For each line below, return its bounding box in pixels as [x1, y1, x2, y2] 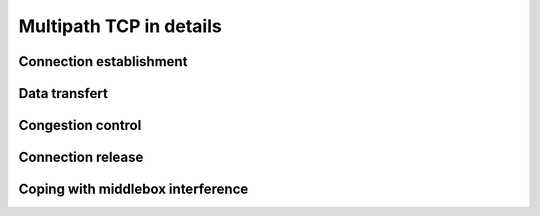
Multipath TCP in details [18, 15, 222, 37]
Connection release [18, 149, 144, 166]
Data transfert [18, 85, 109, 102]
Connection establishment [18, 53, 188, 70]
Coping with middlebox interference [18, 181, 249, 198]
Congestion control [18, 117, 142, 134]
